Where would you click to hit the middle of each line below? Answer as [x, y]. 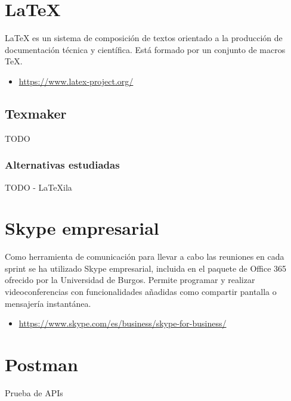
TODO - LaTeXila [38, 187]
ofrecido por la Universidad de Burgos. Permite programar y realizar [130, 280]
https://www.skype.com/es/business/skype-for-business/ [123, 323]
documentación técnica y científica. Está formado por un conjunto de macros [145, 49]
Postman [41, 364]
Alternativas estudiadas [62, 165]
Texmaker [36, 113]
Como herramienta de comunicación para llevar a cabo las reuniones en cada [145, 257]
